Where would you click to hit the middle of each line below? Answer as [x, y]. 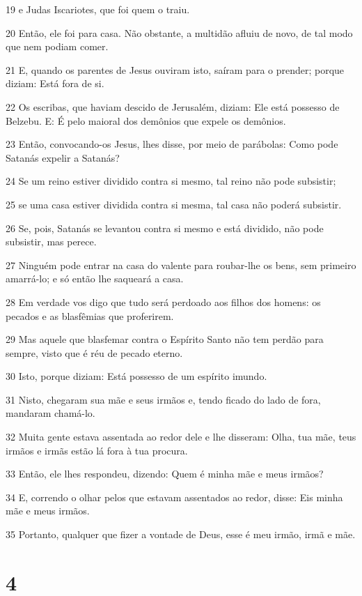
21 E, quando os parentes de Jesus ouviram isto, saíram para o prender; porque [175, 69]
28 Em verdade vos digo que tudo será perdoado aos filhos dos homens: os [163, 301]
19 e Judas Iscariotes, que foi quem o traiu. [98, 9]
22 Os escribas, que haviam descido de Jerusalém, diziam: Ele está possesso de [173, 106]
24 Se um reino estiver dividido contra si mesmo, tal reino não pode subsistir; [171, 181]
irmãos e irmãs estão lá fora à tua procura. [97, 450]
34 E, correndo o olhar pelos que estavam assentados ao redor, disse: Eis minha [174, 497]
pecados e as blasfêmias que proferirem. [90, 315]
